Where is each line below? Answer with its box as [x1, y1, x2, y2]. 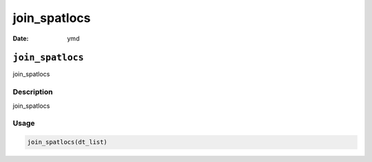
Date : [12, 34, 29, 43]
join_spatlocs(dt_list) [27, 138, 108, 146]
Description [12, 87, 53, 97]
